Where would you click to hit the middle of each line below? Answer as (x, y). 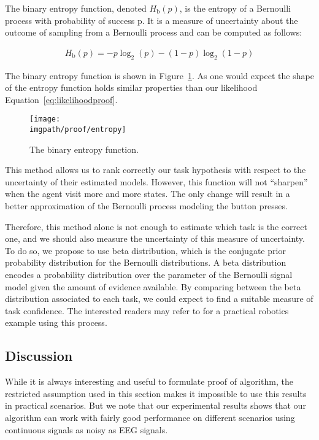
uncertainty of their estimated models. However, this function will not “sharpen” (156, 181)
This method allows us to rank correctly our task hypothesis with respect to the (156, 170)
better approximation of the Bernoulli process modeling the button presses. (146, 206)
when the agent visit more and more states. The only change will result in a (148, 194)
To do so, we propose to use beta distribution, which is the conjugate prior (145, 250)
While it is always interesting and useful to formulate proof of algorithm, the (149, 381)
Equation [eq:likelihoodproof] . (61, 99)
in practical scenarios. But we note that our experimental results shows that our (156, 405)
